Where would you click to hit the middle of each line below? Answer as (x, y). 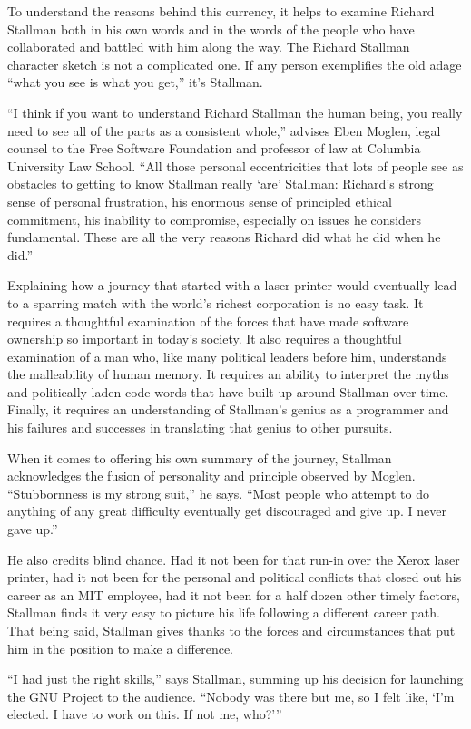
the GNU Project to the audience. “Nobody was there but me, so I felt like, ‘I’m (231, 696)
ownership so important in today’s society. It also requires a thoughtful (205, 339)
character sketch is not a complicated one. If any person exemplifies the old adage (235, 64)
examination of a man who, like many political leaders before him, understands (227, 356)
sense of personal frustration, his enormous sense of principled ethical (200, 201)
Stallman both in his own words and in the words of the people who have (211, 29)
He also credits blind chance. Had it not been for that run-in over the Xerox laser (234, 559)
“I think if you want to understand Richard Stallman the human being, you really (235, 112)
